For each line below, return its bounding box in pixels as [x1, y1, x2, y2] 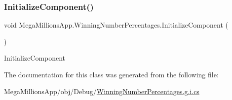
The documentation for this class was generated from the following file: [4, 69, 219, 79]
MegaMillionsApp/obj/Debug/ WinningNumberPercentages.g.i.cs [4, 86, 199, 96]
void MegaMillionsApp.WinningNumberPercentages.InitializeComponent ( [4, 20, 228, 30]
